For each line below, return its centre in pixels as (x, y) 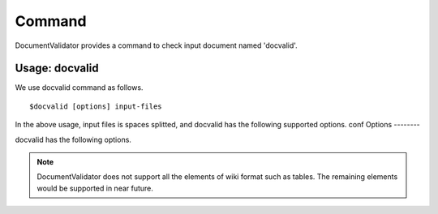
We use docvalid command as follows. (79, 88)
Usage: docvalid (57, 68)
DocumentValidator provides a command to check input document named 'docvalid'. (156, 45)
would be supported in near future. (95, 188)
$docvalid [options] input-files (96, 106)
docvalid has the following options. (73, 139)
